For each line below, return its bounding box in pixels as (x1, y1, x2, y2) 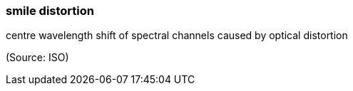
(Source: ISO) (6, 51, 69, 64)
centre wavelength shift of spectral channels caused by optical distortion (6, 29, 348, 42)
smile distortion (6, 4, 94, 18)
